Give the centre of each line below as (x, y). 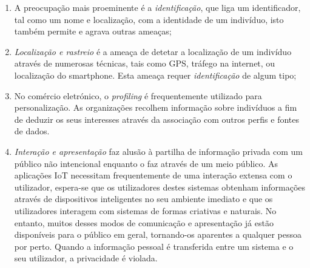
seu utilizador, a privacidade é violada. (86, 258)
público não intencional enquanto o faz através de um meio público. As (146, 163)
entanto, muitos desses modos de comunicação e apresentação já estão (144, 222)
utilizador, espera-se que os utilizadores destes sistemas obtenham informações (160, 187)
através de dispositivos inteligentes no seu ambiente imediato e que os (143, 199)
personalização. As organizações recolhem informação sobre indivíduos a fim (156, 107)
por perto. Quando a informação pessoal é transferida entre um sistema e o (154, 246)
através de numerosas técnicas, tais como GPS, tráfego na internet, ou (145, 63)
